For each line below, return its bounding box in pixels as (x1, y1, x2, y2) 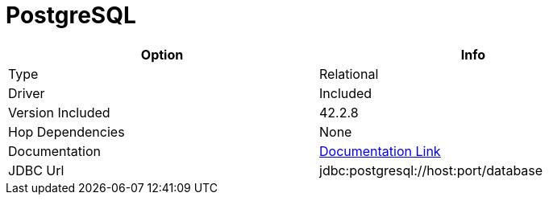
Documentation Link (319, 142, 441, 159)
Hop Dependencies (8, 123, 125, 140)
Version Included (8, 104, 110, 121)
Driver (8, 84, 45, 101)
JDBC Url (8, 162, 64, 178)
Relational (319, 65, 379, 82)
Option (140, 46, 184, 63)
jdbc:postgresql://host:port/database (319, 162, 543, 178)
